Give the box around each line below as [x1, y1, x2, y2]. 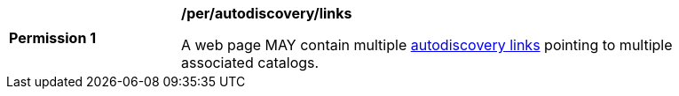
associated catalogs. [181, 54, 320, 71]
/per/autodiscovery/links [181, 4, 352, 22]
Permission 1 [9, 29, 97, 47]
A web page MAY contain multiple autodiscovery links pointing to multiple [181, 36, 673, 54]
